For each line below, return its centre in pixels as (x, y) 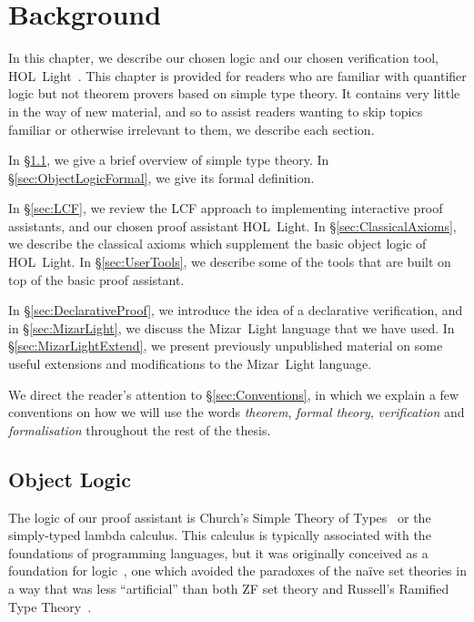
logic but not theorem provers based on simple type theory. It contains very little (234, 93)
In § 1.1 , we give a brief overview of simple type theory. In (169, 160)
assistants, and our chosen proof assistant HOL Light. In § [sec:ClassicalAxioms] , (232, 225)
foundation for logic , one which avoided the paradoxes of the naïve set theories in (237, 571)
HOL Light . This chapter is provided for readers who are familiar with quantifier (237, 75)
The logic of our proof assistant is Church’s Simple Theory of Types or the (220, 517)
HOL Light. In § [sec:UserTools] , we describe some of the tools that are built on (230, 262)
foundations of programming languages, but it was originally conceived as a (218, 552)
